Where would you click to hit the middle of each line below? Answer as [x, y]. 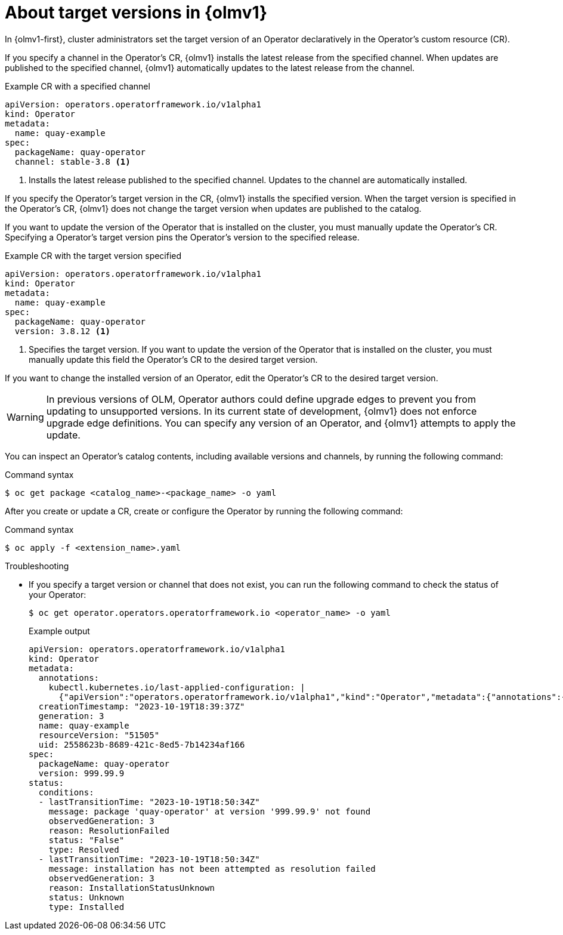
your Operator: [58, 594]
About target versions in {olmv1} [136, 13]
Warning [25, 417]
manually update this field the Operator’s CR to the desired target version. [173, 359]
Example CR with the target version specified [93, 255]
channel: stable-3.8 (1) [72, 161]
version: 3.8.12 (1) [63, 331]
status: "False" [86, 840]
